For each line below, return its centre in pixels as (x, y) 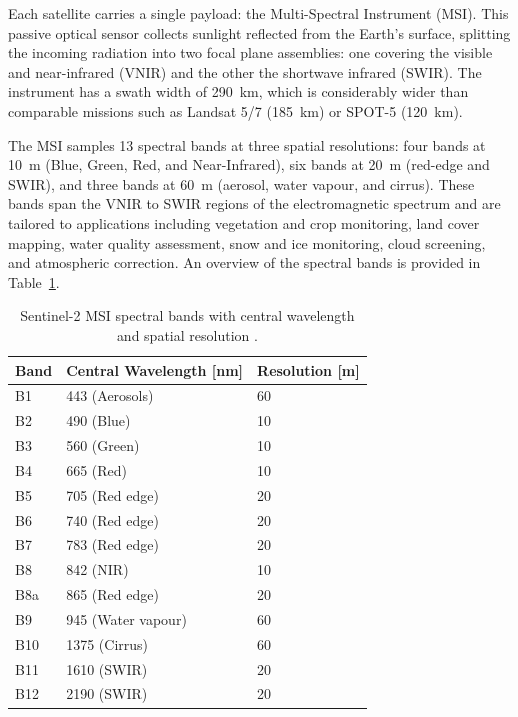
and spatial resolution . (187, 334)
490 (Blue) (98, 420)
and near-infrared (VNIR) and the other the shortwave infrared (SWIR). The (245, 71)
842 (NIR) (97, 569)
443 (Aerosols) (110, 395)
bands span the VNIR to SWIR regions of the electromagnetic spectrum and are (254, 203)
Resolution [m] (308, 369)
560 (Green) (103, 445)
